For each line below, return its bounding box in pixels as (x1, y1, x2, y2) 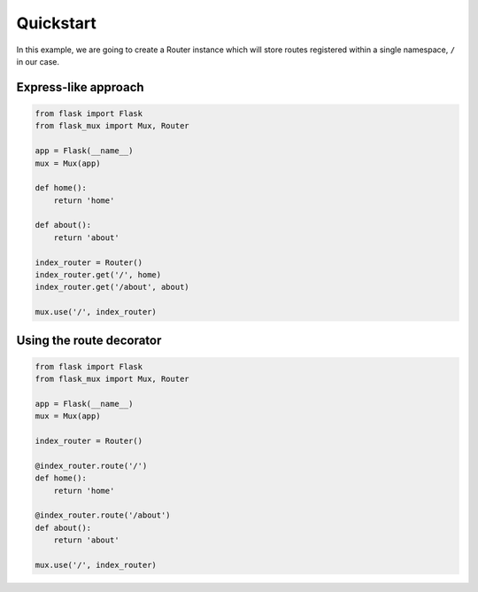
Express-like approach (16, 80, 145, 95)
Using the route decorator (16, 332, 162, 347)
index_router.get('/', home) (35, 270, 162, 280)
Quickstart (16, 13, 97, 33)
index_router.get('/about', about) (35, 282, 189, 292)
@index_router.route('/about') (35, 510, 172, 520)
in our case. (16, 56, 60, 66)
